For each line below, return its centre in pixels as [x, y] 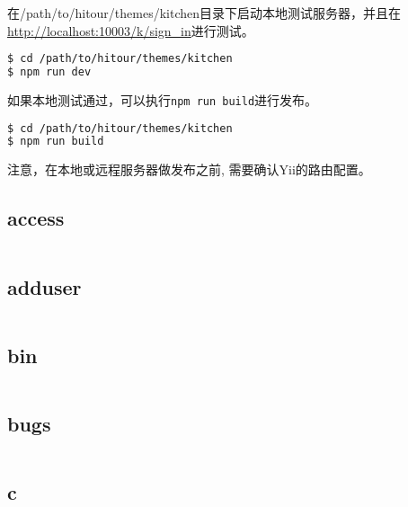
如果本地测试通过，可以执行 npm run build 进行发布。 [163, 99]
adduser [44, 286]
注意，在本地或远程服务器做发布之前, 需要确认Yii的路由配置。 [189, 169]
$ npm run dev [49, 72]
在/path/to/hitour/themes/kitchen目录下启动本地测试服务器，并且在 [204, 13]
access [36, 218]
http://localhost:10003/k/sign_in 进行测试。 [131, 30]
